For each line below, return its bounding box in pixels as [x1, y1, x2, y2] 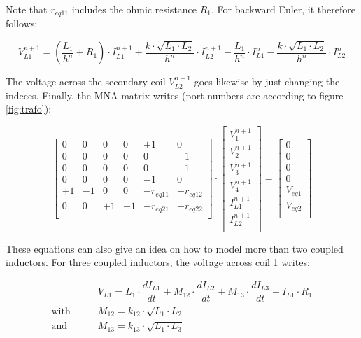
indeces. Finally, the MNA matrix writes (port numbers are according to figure [6, 87, 344, 102]
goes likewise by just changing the [194, 74, 340, 89]
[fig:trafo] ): [6, 101, 52, 116]
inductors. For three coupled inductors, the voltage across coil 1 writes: [6, 255, 310, 269]
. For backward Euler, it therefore [211, 2, 355, 16]
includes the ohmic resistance [71, 2, 197, 16]
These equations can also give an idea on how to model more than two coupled [6, 241, 344, 255]
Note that [6, 2, 48, 16]
